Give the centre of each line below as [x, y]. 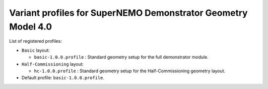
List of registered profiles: [35, 41]
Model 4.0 [31, 27]
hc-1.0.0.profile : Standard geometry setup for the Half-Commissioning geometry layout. [130, 71]
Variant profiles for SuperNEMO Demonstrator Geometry [129, 13]
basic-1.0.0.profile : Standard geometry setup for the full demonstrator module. [121, 57]
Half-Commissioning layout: [53, 64]
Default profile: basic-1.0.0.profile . [63, 78]
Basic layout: [36, 50]
